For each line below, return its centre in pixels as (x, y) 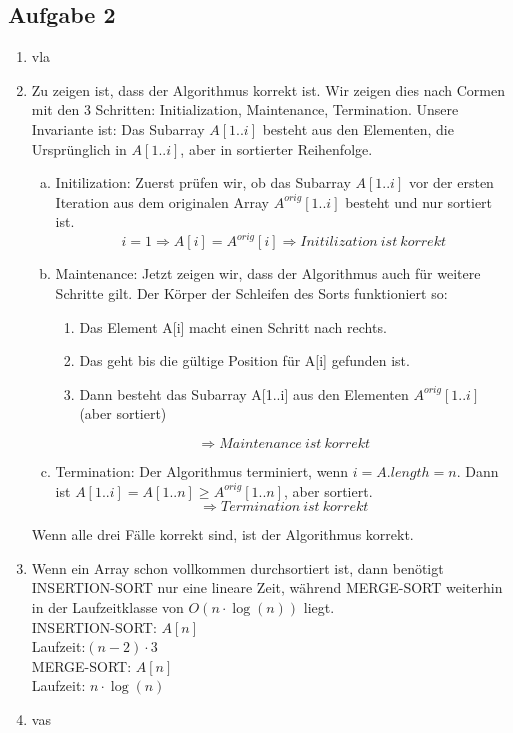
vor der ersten (451, 182)
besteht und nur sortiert (419, 201)
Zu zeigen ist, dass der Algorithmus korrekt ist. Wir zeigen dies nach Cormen (268, 89)
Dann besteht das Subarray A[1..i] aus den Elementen (244, 393)
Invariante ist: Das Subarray (118, 128)
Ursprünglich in (79, 148)
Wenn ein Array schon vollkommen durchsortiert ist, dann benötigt (237, 567)
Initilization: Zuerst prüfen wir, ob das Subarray (203, 182)
